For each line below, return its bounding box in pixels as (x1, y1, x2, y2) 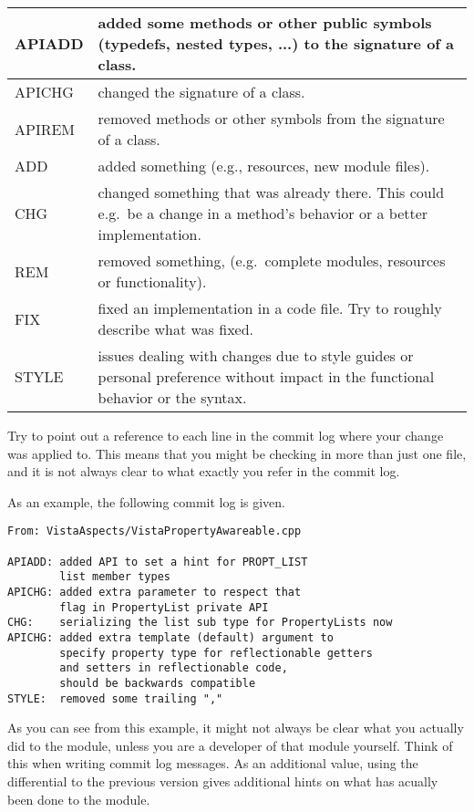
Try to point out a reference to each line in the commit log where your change (7, 426, 444, 444)
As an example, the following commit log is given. (7, 492, 286, 511)
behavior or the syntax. (98, 387, 247, 408)
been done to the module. (7, 789, 150, 808)
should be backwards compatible (59, 676, 256, 690)
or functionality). (98, 271, 207, 292)
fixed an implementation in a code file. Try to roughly (98, 297, 442, 318)
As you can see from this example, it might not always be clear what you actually (7, 718, 464, 737)
